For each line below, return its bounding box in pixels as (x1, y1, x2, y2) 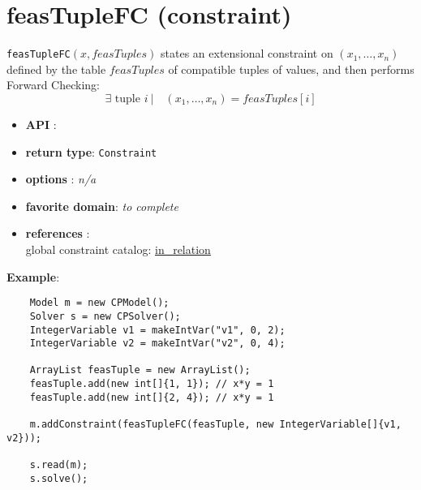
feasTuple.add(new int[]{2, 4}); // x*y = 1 (29, 391, 274, 403)
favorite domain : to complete (25, 197, 178, 214)
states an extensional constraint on (161, 45, 333, 62)
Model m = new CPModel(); (29, 297, 170, 309)
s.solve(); (29, 472, 88, 484)
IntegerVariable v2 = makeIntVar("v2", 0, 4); (29, 337, 286, 350)
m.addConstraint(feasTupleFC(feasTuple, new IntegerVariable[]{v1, (29, 419, 402, 431)
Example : (6, 268, 60, 285)
